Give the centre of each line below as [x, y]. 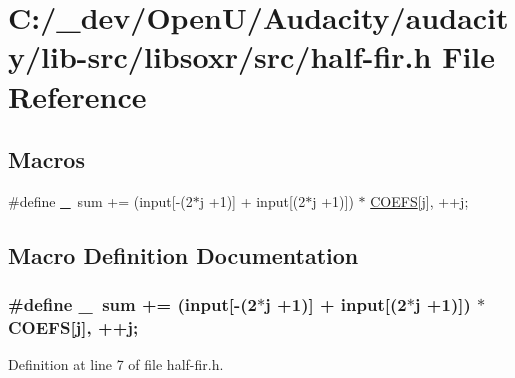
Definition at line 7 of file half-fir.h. [116, 364]
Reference [77, 95]
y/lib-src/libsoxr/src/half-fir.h [220, 56]
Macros [46, 159]
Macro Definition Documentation [183, 254]
